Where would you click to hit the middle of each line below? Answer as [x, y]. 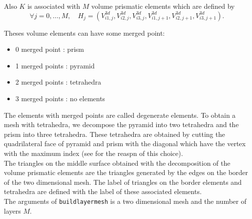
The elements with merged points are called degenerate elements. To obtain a [120, 115]
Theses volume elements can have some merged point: [84, 33]
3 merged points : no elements [60, 98]
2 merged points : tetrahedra [58, 82]
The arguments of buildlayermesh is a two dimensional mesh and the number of [125, 201]
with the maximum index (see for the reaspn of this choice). [94, 153]
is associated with [54, 6]
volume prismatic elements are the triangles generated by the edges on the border [126, 172]
